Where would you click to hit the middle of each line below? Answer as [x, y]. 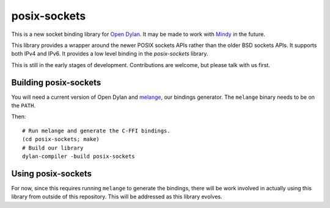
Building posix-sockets [56, 82]
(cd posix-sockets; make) [61, 139]
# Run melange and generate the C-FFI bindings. [96, 131]
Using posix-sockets [51, 174]
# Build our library [53, 148]
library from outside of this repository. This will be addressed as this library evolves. [117, 197]
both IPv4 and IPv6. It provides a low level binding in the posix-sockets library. [110, 54]
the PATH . [24, 106]
